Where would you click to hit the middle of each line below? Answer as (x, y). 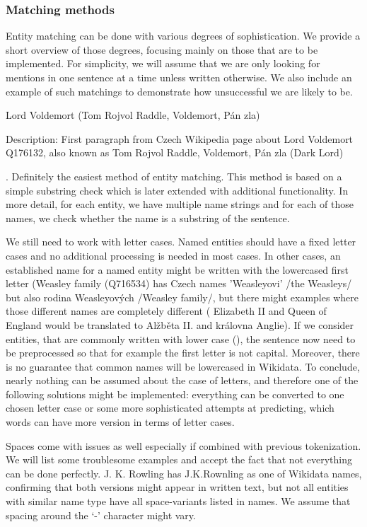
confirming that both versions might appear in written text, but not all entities (177, 487)
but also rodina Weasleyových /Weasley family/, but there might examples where (182, 297)
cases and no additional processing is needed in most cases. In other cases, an (173, 255)
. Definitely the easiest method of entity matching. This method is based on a (174, 176)
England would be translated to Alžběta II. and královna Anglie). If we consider (180, 324)
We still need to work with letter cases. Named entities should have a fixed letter (181, 242)
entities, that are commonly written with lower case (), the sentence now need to (181, 338)
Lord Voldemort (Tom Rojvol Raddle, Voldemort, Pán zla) (133, 115)
